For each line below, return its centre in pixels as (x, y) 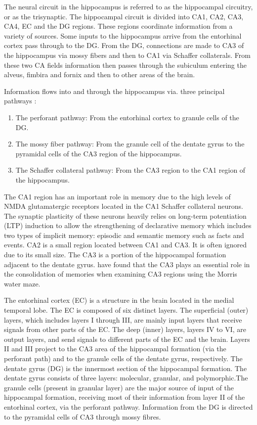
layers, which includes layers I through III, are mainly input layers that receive (123, 319)
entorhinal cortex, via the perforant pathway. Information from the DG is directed (128, 406)
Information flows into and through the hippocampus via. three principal (114, 91)
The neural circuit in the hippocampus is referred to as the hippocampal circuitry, (128, 6)
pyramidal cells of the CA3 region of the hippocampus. (99, 153)
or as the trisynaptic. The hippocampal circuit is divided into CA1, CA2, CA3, (124, 16)
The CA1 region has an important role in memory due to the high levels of (117, 196)
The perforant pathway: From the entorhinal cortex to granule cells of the (127, 117)
